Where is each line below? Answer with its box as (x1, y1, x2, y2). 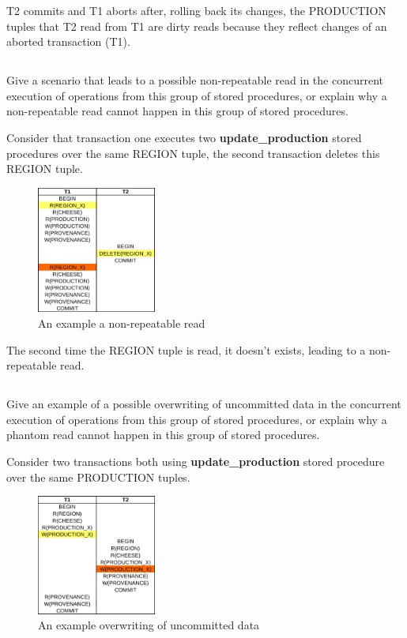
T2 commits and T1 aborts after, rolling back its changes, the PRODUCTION (6, 2, 386, 18)
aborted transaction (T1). (6, 33, 130, 50)
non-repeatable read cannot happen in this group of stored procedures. (6, 103, 349, 119)
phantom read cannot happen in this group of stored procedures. (6, 426, 320, 443)
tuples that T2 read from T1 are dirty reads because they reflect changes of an (6, 17, 387, 34)
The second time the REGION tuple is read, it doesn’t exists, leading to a (6, 341, 366, 358)
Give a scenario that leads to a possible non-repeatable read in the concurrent (6, 72, 383, 88)
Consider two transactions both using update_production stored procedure (6, 453, 385, 470)
